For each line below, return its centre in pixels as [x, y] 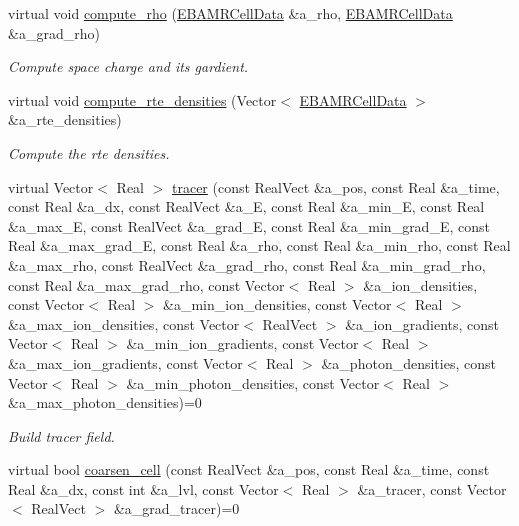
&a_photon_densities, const [408, 362]
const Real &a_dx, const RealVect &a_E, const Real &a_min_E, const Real [246, 206]
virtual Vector [51, 186]
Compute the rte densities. [89, 152]
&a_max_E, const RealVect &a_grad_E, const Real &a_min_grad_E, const [249, 225]
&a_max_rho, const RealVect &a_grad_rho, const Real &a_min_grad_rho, [247, 264]
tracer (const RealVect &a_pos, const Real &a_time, [336, 186]
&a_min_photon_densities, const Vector [253, 382]
